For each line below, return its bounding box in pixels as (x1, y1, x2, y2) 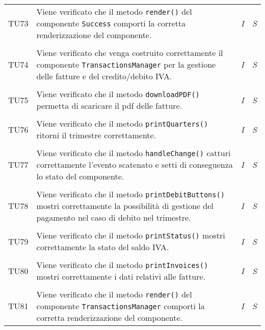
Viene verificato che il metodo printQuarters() (36, 117, 208, 129)
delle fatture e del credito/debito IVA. (36, 70, 172, 82)
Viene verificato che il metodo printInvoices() (36, 259, 208, 271)
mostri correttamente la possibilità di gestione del (36, 200, 214, 212)
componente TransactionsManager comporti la (36, 300, 205, 312)
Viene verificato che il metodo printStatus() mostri (36, 229, 225, 241)
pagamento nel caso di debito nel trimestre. (36, 212, 191, 223)
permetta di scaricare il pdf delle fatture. (36, 100, 182, 111)
